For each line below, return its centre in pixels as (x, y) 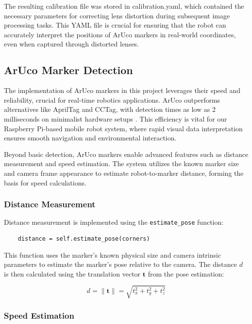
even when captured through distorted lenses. (72, 44)
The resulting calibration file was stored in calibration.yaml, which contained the (124, 6)
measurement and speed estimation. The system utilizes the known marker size (121, 163)
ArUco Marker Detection (68, 70)
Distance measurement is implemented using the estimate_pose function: (114, 222)
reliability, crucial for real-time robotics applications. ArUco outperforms (112, 100)
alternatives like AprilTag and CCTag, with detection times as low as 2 (110, 109)
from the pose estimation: (186, 273)
